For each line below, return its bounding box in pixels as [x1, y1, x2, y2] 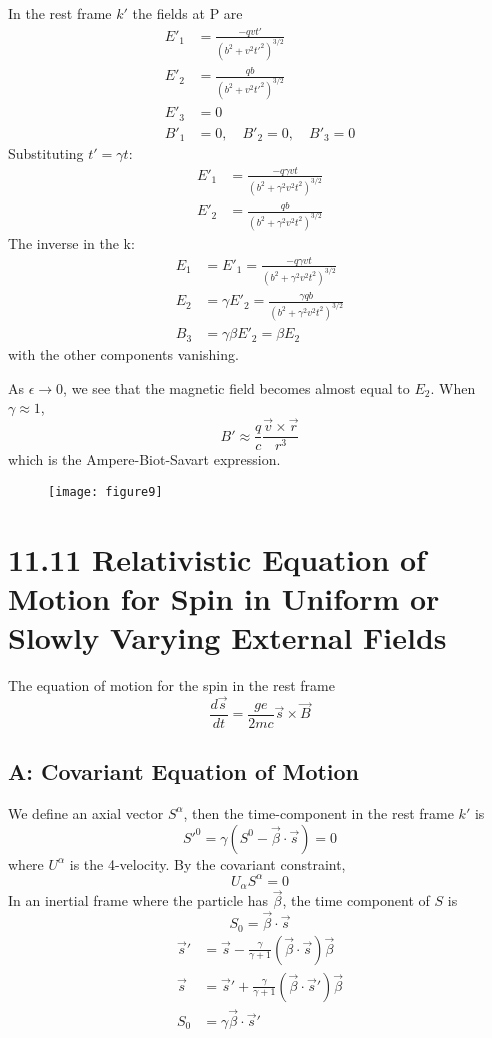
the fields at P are [132, 3, 243, 23]
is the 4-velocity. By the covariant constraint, [69, 853, 346, 874]
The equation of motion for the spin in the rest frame [8, 674, 335, 695]
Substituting [8, 143, 84, 163]
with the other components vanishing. [8, 344, 239, 365]
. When [430, 377, 476, 398]
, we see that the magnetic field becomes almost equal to [63, 377, 410, 398]
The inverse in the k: [8, 233, 135, 254]
